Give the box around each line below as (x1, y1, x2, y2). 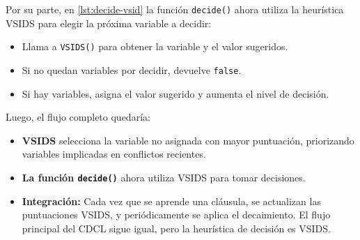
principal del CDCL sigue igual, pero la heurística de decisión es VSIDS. (22, 220, 331, 235)
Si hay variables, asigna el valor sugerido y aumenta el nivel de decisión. (22, 86, 329, 100)
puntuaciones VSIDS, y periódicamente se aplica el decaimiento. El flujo (22, 207, 331, 222)
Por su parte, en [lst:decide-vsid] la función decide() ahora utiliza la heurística (6, 2, 344, 16)
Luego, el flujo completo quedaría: (6, 110, 150, 124)
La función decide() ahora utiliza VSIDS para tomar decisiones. (22, 170, 306, 184)
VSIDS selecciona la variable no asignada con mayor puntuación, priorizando (22, 133, 354, 147)
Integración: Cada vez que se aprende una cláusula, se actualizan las (22, 193, 321, 208)
